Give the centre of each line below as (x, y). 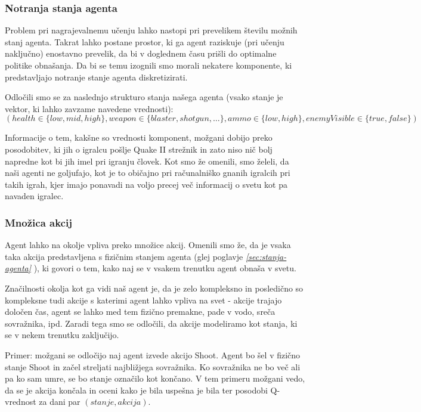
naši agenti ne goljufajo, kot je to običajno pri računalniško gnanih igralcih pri (148, 173)
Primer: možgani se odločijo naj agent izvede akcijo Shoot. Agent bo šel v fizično (153, 354)
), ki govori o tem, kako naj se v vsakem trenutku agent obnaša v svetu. (165, 268)
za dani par (60, 402)
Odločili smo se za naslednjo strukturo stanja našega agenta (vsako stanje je (144, 97)
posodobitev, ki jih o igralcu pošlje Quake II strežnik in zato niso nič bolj (139, 149)
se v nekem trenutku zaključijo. (62, 335)
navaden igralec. (34, 196)
